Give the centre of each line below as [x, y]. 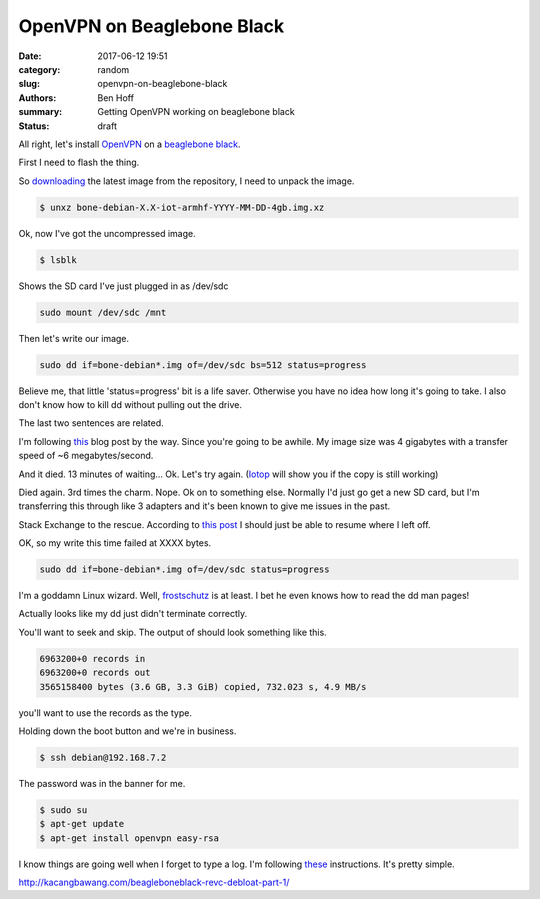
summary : [40, 112]
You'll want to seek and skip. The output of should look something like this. [172, 632]
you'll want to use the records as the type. [105, 712]
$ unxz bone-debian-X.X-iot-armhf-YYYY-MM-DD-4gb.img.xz [182, 207]
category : [39, 69]
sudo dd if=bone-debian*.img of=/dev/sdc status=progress [184, 569]
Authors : [37, 97]
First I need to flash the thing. [79, 162]
